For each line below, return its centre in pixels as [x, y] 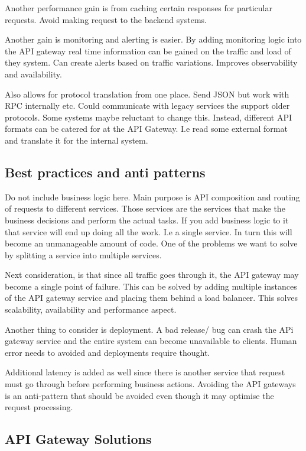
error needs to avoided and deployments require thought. [108, 352]
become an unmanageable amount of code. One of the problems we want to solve [151, 243]
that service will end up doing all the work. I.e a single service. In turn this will [149, 231]
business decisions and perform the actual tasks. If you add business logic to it [147, 220]
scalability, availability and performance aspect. [91, 309]
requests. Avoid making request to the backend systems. [106, 19]
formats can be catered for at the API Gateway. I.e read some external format [146, 129]
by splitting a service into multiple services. [83, 254]
